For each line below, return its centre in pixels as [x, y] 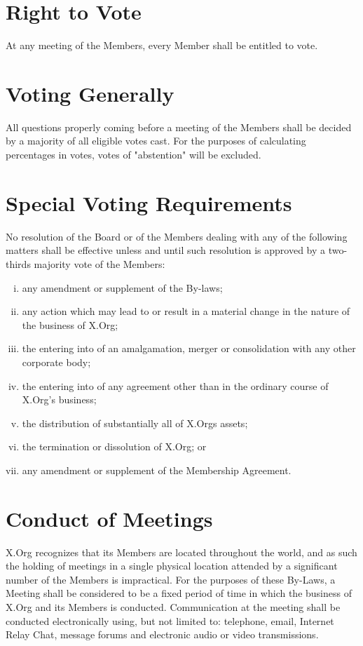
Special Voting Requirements [149, 202]
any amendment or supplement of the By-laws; [122, 287]
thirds [18, 263]
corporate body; [56, 362]
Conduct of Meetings [109, 518]
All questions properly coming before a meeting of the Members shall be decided [179, 127]
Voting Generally [90, 93]
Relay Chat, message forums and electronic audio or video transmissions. [162, 634]
